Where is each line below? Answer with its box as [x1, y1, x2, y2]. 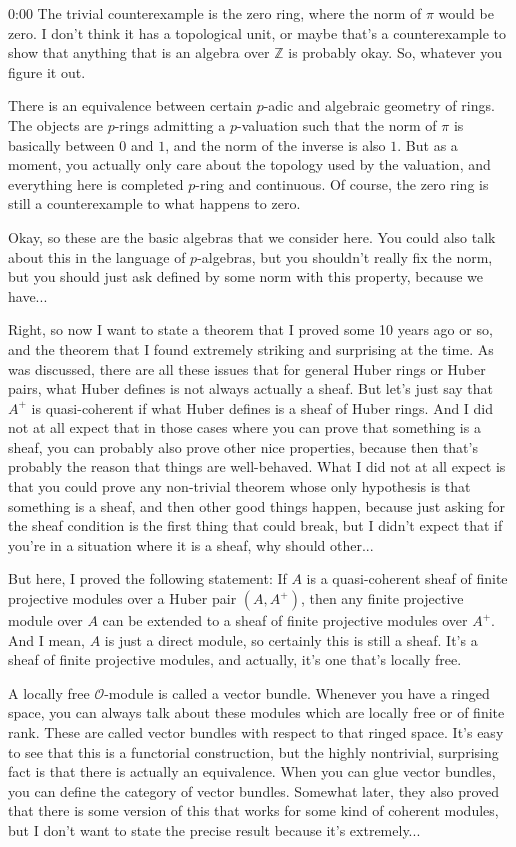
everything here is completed [8, 173, 184, 194]
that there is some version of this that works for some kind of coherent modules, [8, 800, 499, 821]
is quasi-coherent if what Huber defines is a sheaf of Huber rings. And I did [31, 397, 494, 418]
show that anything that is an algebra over [8, 42, 270, 63]
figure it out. [8, 61, 86, 82]
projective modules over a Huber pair [8, 588, 237, 609]
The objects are [8, 114, 103, 135]
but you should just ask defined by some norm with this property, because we [8, 266, 484, 287]
